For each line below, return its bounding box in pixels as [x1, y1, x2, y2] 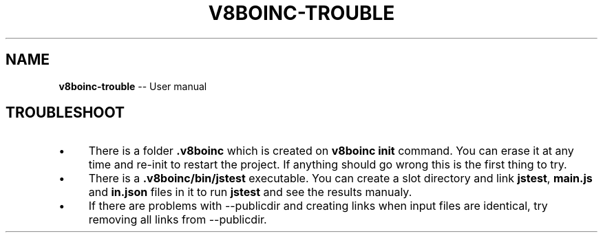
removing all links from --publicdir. [88, 213, 267, 227]
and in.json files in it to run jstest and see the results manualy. [88, 185, 412, 199]
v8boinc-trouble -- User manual [59, 80, 207, 92]
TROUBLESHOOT [6, 104, 125, 122]
